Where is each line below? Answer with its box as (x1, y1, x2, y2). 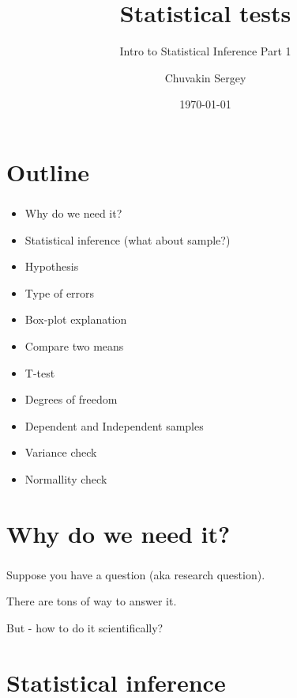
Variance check (24, 444, 97, 461)
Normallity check (24, 470, 107, 487)
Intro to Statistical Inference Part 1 (119, 43, 291, 59)
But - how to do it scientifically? (6, 620, 164, 636)
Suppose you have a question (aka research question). (6, 566, 265, 582)
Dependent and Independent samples (24, 417, 204, 434)
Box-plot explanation (24, 311, 127, 328)
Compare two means (24, 337, 124, 354)
